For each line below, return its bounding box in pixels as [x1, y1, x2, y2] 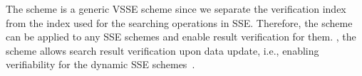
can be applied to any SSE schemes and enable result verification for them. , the [6, 29, 356, 44]
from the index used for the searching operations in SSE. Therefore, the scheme [6, 15, 353, 30]
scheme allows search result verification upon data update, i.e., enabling [6, 43, 319, 58]
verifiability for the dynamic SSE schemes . [6, 57, 195, 72]
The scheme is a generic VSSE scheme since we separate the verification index [6, 1, 346, 16]
